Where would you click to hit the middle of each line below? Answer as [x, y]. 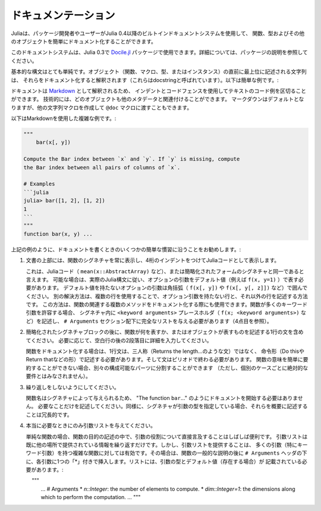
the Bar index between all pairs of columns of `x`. [102, 167]
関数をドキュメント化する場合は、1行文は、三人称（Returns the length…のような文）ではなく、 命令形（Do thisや [165, 351]
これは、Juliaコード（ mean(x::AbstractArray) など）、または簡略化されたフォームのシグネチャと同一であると [165, 271]
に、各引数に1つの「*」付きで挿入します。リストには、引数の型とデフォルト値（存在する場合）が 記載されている [164, 461]
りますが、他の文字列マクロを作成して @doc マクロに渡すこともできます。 [102, 108]
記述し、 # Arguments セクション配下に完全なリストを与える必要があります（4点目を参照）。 [157, 321]
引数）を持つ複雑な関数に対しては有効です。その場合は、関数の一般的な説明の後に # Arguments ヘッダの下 [174, 453]
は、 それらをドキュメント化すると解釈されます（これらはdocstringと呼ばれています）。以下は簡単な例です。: [145, 80]
